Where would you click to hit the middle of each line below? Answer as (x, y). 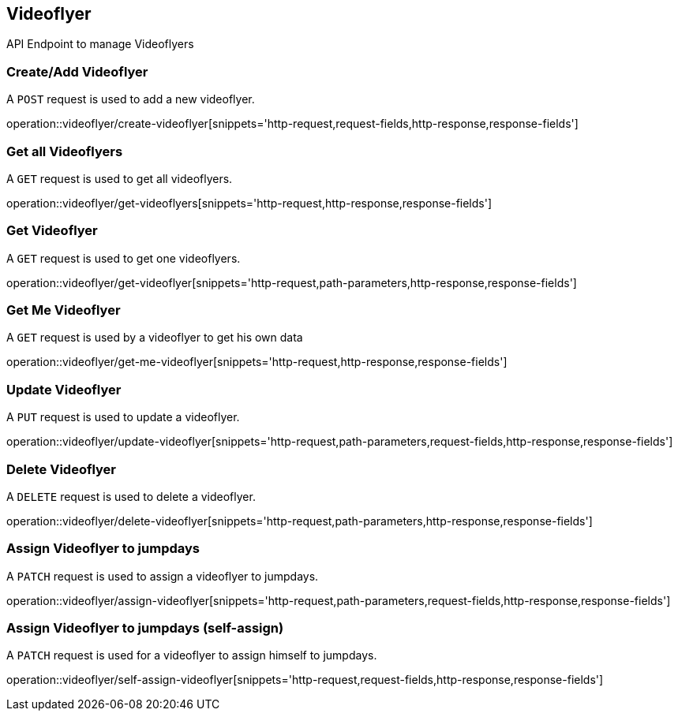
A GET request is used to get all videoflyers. (120, 178)
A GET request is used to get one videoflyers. (124, 258)
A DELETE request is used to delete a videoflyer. (131, 496)
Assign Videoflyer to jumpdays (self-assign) (145, 628)
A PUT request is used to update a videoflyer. (123, 417)
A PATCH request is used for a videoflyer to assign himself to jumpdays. (192, 655)
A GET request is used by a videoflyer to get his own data (155, 338)
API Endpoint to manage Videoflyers (100, 44)
